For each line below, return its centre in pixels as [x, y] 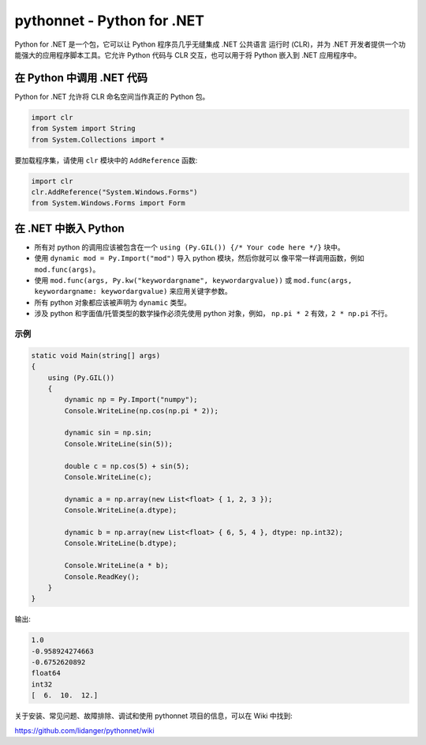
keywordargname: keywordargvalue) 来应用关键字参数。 [133, 292]
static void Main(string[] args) [96, 355]
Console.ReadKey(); [102, 576]
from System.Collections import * [98, 139]
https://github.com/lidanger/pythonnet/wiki [84, 730]
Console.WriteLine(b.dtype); [121, 544]
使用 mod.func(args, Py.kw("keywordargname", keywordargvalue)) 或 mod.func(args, [193, 280]
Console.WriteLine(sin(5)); [119, 444]
